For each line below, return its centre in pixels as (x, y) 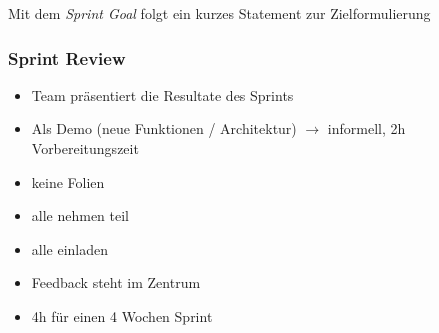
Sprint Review (67, 57)
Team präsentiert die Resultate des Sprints (162, 94)
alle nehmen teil (80, 215)
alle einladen (70, 248)
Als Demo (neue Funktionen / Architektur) (164, 128)
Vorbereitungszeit (85, 148)
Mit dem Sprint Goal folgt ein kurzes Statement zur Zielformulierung (219, 13)
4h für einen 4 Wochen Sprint (122, 315)
